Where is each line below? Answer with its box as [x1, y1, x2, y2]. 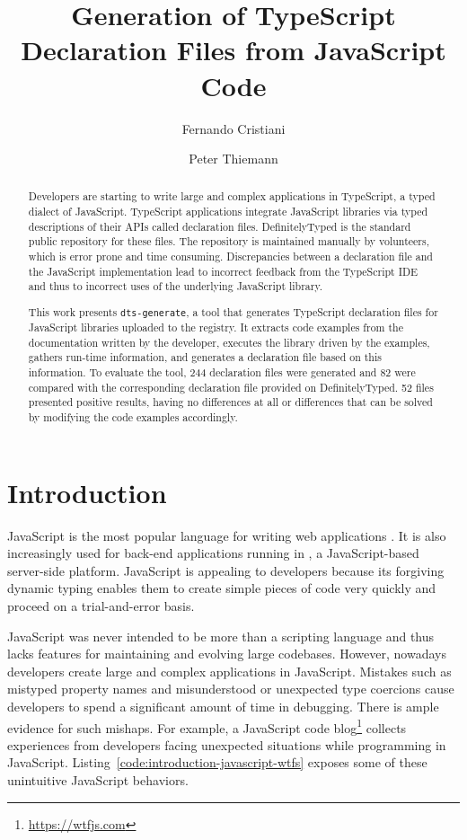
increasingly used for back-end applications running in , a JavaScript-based [7, 544, 419, 562]
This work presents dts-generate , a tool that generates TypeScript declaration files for [28, 304, 438, 319]
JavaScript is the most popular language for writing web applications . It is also [7, 526, 446, 544]
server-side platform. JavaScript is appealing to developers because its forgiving [7, 561, 445, 579]
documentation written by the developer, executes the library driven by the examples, [28, 334, 430, 349]
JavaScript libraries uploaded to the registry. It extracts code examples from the [28, 320, 403, 335]
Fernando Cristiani [181, 119, 286, 137]
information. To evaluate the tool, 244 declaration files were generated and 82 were [28, 365, 416, 380]
